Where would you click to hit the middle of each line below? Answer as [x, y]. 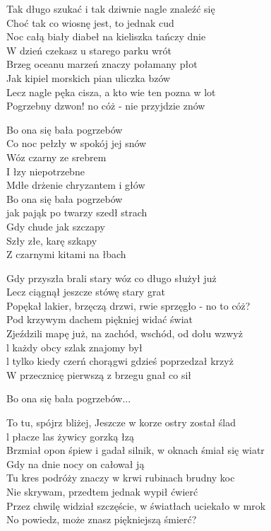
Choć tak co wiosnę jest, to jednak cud [90, 22]
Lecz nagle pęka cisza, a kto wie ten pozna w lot [111, 92]
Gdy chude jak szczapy [56, 226]
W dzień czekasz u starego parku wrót [89, 50]
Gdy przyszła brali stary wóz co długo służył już [112, 278]
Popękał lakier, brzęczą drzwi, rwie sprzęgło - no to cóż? [128, 305]
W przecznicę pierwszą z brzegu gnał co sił [99, 374]
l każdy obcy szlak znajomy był [74, 347]
